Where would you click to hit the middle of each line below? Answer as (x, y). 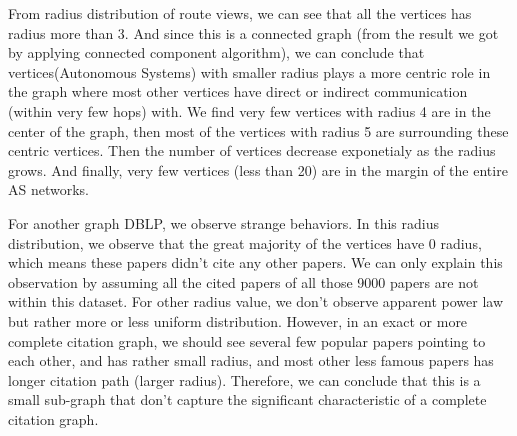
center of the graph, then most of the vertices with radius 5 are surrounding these (258, 130)
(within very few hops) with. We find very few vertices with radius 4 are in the (249, 110)
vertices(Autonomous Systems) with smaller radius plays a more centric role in (249, 71)
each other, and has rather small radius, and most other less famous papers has (251, 360)
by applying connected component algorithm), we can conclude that (216, 52)
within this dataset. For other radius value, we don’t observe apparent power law (256, 301)
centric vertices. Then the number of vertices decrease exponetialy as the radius (252, 150)
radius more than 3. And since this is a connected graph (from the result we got (253, 32)
